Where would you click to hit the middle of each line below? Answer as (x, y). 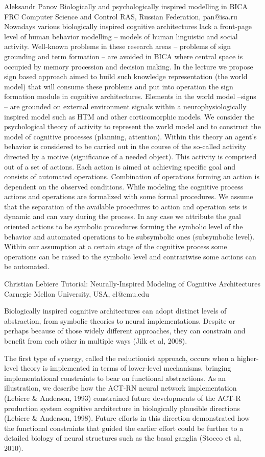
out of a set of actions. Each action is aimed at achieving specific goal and (120, 166)
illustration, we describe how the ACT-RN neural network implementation (121, 388)
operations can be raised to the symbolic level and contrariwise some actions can (130, 256)
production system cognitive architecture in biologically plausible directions (122, 408)
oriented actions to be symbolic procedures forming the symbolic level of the (124, 226)
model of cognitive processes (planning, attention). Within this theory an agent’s (130, 136)
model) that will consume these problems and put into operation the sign (119, 86)
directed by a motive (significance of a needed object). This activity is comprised (130, 156)
